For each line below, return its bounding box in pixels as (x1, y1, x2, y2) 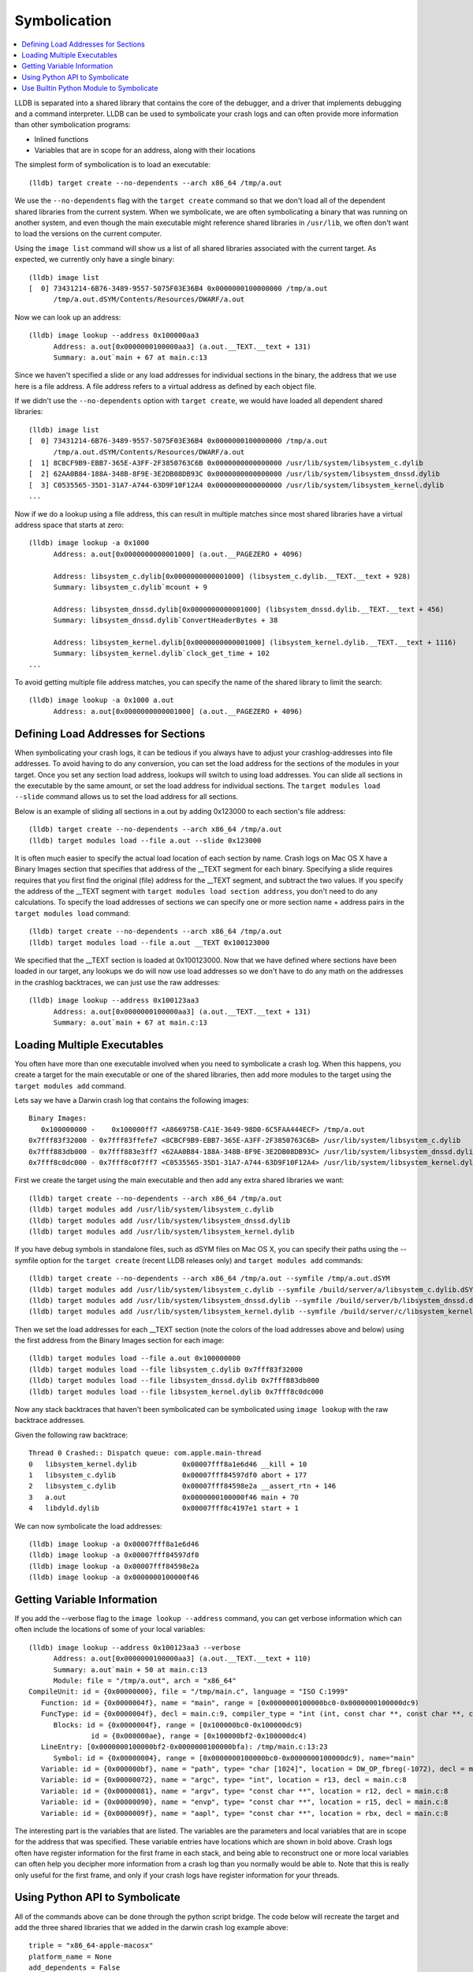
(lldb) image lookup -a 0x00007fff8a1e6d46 (28, 1539, 199, 1548)
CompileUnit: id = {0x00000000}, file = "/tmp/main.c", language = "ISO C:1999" (28, 1687, 349, 1696)
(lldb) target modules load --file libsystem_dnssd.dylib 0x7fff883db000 (28, 1376, 320, 1385)
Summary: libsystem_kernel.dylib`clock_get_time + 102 (53, 649, 270, 658)
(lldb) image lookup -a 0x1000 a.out (28, 696, 175, 705)
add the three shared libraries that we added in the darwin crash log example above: (14, 1922, 289, 1932)
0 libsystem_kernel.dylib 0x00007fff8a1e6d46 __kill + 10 (28, 1459, 307, 1469)
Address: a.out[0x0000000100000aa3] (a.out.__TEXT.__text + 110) (53, 1654, 311, 1664)
